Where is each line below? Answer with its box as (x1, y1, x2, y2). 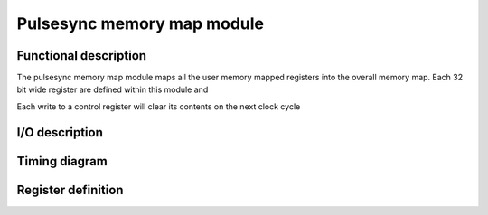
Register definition (16, 182, 124, 198)
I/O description (16, 125, 103, 140)
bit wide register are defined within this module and (16, 84, 209, 95)
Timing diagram (16, 154, 108, 169)
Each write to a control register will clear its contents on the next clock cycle (16, 100, 301, 112)
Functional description (16, 48, 147, 63)
